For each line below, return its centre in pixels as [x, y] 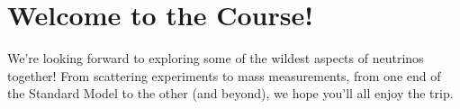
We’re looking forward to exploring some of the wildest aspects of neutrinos [216, 58]
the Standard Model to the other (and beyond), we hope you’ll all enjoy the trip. [230, 93]
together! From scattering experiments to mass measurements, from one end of [224, 75]
